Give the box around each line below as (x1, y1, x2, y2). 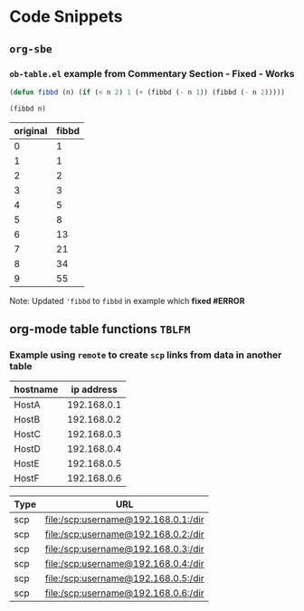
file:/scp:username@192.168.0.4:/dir (44, 558, 205, 570)
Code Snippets (9, 6, 123, 27)
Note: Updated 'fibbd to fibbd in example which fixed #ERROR (9, 295, 245, 306)
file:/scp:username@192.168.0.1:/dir (44, 513, 205, 526)
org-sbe (9, 43, 52, 55)
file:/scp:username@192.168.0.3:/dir (44, 543, 205, 556)
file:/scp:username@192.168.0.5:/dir (44, 572, 205, 585)
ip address (71, 383, 118, 396)
